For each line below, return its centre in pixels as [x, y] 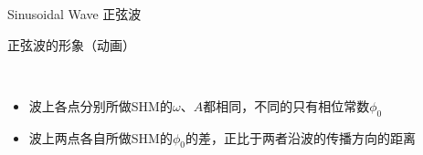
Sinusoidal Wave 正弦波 [74, 14]
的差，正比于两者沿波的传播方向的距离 [300, 137]
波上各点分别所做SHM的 [100, 105]
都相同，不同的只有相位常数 [286, 105]
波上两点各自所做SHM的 [100, 137]
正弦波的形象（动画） [71, 44]
